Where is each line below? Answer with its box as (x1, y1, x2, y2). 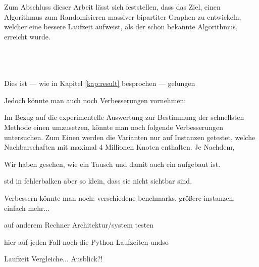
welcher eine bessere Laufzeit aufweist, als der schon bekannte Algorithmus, (4, 21, 238, 32)
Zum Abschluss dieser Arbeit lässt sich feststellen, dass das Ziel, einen (4, 2, 221, 12)
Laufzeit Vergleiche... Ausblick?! (4, 253, 103, 264)
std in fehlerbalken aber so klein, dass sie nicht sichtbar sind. (4, 175, 192, 186)
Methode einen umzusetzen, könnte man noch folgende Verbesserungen (4, 121, 223, 132)
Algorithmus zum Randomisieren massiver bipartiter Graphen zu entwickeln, (4, 11, 241, 22)
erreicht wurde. (4, 31, 50, 41)
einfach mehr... (4, 202, 50, 213)
